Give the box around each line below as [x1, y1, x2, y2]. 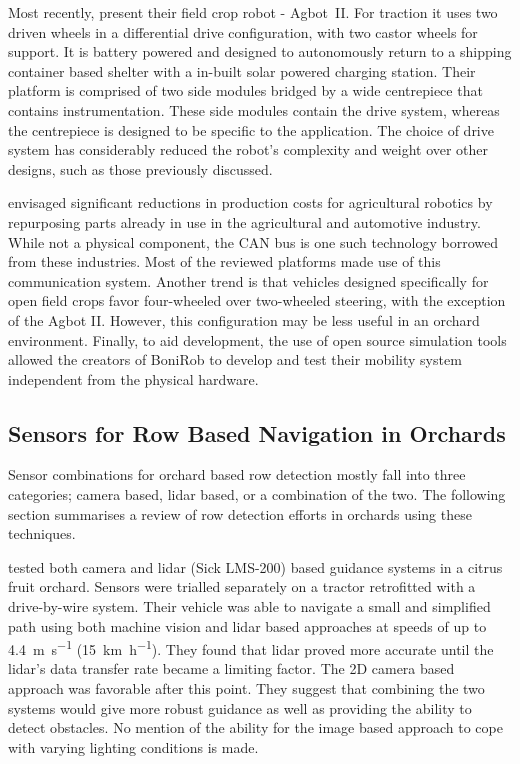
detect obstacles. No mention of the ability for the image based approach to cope [8, 717, 503, 738]
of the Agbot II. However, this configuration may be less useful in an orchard [8, 309, 480, 330]
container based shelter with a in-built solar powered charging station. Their [8, 60, 476, 81]
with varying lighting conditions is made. [8, 736, 259, 757]
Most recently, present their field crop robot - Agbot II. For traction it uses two [8, 2, 498, 22]
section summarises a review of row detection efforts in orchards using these [8, 503, 472, 524]
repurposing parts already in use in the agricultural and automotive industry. [8, 211, 481, 232]
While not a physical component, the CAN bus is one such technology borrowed [8, 231, 498, 252]
